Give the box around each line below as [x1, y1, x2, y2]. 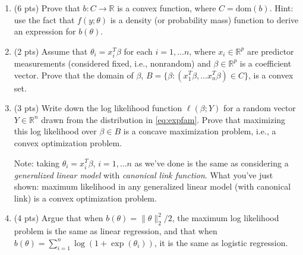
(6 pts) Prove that [14, 2, 80, 14]
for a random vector [223, 102, 296, 114]
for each [124, 45, 153, 57]
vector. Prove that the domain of [14, 68, 134, 81]
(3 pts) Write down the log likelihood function [14, 102, 182, 114]
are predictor [247, 45, 294, 57]
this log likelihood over [14, 125, 97, 137]
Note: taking [14, 156, 60, 169]
